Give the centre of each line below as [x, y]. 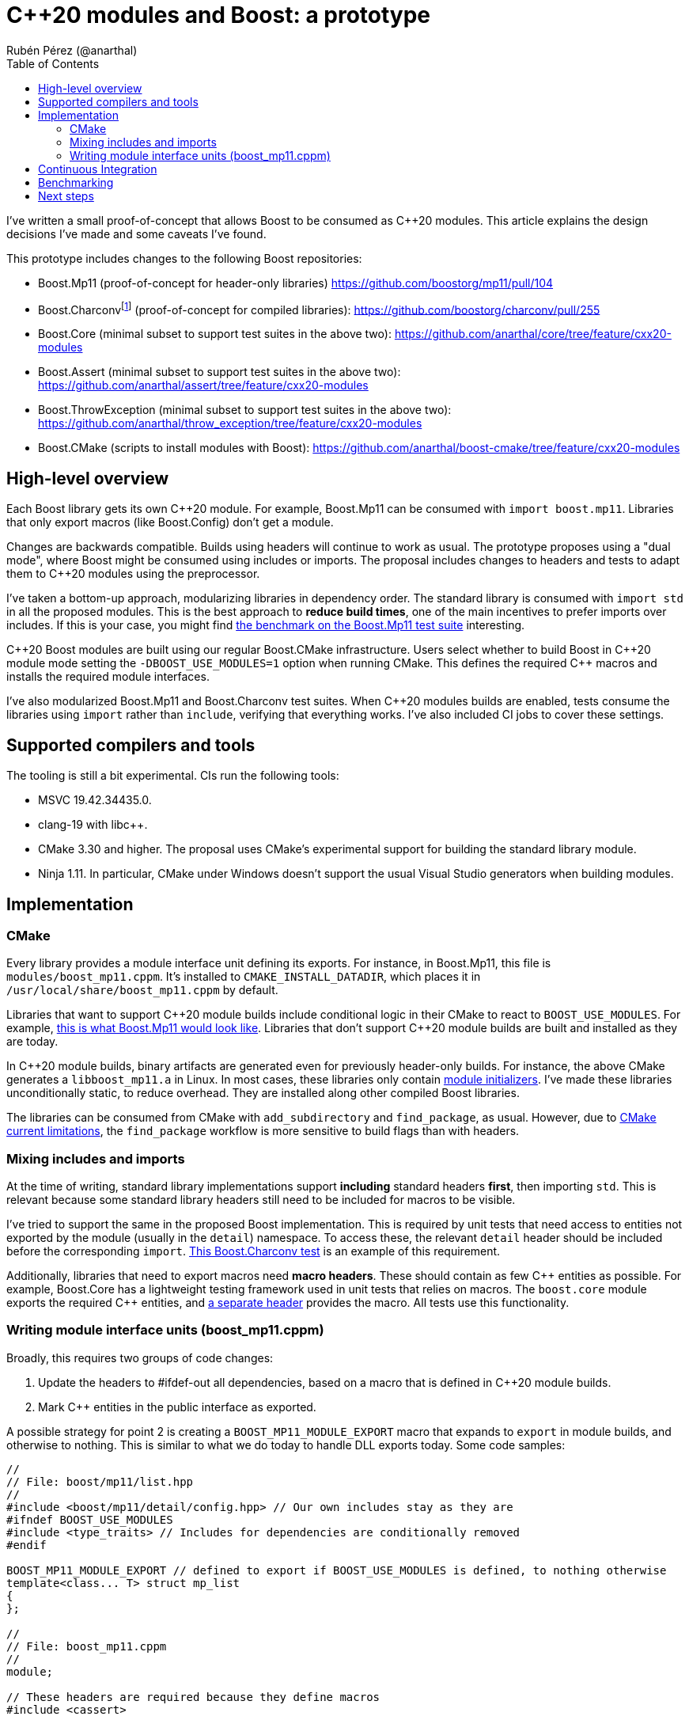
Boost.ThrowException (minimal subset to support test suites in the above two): [245, 410]
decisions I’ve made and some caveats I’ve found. [136, 234]
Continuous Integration [98, 169]
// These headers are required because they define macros [193, 1697]
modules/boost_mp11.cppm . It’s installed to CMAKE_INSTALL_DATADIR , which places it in [244, 977]
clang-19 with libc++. [93, 825]
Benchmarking [76, 182]
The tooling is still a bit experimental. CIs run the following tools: [173, 776]
